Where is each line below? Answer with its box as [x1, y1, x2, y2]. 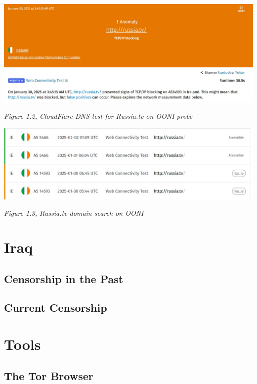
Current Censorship [4, 300, 107, 315]
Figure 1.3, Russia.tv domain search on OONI [4, 208, 144, 218]
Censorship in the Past [4, 271, 124, 286]
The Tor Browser [4, 368, 93, 383]
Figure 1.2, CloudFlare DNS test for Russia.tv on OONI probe [4, 111, 193, 121]
